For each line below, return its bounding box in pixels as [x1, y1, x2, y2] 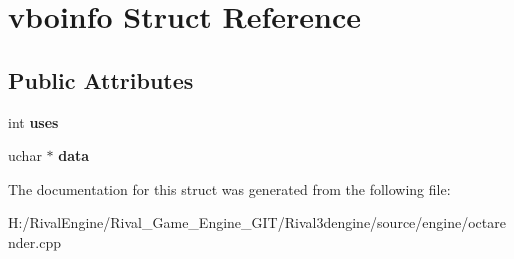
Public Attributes [8, 64, 194, 95]
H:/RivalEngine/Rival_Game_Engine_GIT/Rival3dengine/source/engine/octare [8, 212, 506, 233]
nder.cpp [8, 231, 61, 252]
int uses [8, 111, 59, 132]
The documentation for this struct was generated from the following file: [8, 178, 451, 199]
